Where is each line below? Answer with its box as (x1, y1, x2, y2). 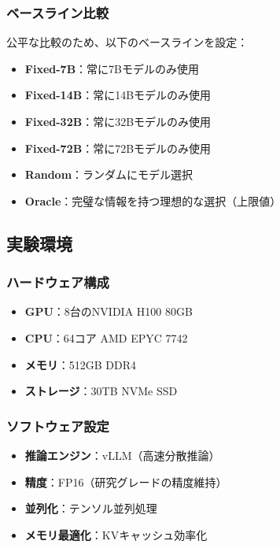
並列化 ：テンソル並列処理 (24, 500, 157, 517)
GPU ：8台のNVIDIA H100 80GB (24, 303, 193, 320)
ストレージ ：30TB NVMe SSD (24, 383, 178, 399)
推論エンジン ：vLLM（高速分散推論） (24, 446, 220, 463)
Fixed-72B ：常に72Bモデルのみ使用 (24, 139, 212, 156)
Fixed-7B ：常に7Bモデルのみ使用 (24, 60, 200, 76)
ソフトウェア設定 (6, 416, 109, 435)
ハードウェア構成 (6, 272, 109, 292)
